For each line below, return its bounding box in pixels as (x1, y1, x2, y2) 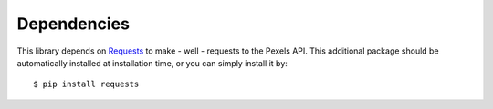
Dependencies (16, 14, 130, 34)
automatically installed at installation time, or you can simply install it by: (16, 57, 288, 68)
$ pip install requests (33, 79, 140, 90)
